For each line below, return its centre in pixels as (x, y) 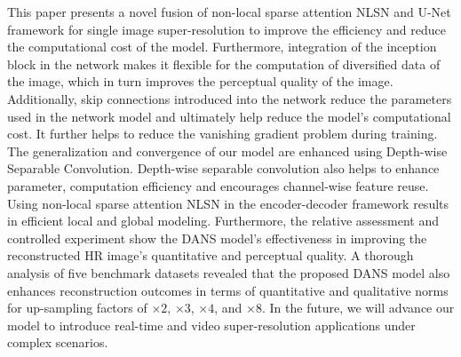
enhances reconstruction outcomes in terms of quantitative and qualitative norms (228, 290)
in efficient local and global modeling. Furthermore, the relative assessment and (223, 221)
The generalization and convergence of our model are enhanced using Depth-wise (227, 151)
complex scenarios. (58, 342)
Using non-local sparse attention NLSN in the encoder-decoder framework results (228, 203)
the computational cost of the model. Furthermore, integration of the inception (222, 47)
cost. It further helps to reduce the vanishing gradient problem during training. (223, 134)
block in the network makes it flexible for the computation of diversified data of (224, 63)
